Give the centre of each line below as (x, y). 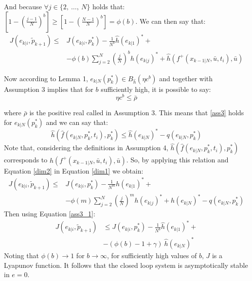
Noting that (21, 255)
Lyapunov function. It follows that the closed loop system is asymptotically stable (126, 265)
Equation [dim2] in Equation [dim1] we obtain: (74, 170)
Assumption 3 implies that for (49, 89)
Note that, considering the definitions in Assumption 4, (86, 148)
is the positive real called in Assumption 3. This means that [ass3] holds (137, 113)
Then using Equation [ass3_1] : (50, 214)
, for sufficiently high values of (152, 255)
